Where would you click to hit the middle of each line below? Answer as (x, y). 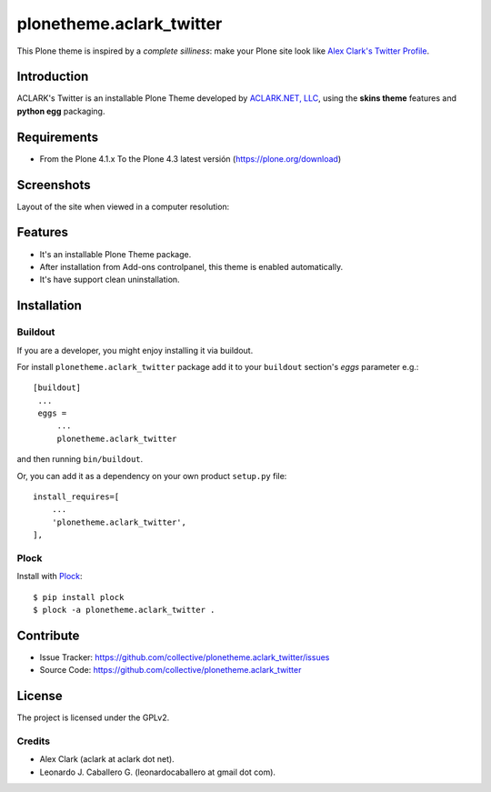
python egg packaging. (61, 111)
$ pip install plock (79, 597)
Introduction (53, 77)
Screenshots (54, 185)
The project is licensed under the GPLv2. (93, 717)
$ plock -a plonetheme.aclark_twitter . (124, 610)
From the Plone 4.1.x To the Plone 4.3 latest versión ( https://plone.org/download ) (190, 158)
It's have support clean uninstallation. (110, 280)
